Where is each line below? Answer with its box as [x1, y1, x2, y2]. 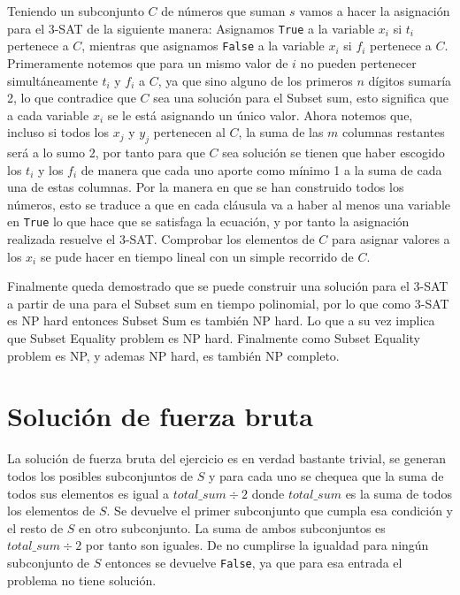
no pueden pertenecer [300, 53, 417, 72]
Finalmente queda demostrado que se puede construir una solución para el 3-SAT [7, 277, 448, 295]
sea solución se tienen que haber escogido [222, 143, 445, 162]
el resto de [7, 518, 64, 537]
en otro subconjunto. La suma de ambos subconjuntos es [79, 518, 386, 537]
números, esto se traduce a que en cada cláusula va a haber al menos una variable [7, 195, 450, 213]
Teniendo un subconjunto [7, 2, 144, 19]
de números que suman [161, 2, 286, 19]
